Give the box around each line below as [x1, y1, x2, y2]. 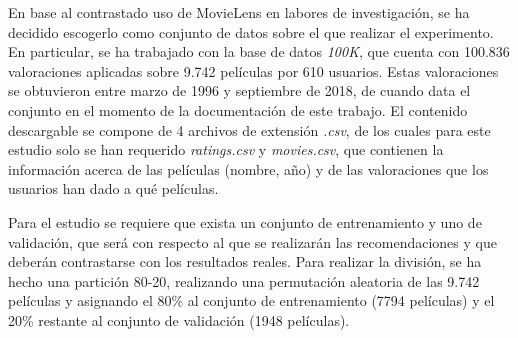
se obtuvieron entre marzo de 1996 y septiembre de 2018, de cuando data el [8, 80, 471, 101]
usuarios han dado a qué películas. [8, 178, 219, 199]
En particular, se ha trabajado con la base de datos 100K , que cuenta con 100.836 [8, 41, 510, 62]
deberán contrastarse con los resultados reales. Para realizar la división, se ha [8, 251, 482, 272]
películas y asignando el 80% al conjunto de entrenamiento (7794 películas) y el [8, 290, 495, 311]
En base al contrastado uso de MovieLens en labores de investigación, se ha [8, 2, 470, 22]
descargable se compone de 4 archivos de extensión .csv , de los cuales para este [8, 119, 491, 140]
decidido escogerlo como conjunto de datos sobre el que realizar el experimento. [8, 21, 494, 42]
